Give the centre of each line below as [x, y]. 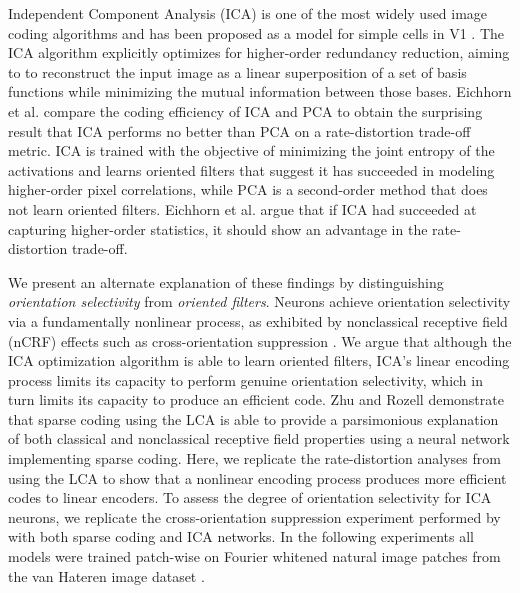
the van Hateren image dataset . [106, 575]
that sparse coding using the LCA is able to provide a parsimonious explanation [253, 418]
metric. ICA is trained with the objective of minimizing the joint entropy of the [251, 150]
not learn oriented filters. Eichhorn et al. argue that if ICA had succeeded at [242, 208]
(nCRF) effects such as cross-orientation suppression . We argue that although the [260, 340]
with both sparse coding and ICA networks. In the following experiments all [241, 536]
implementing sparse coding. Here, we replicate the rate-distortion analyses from [254, 458]
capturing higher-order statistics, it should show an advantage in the [218, 228]
